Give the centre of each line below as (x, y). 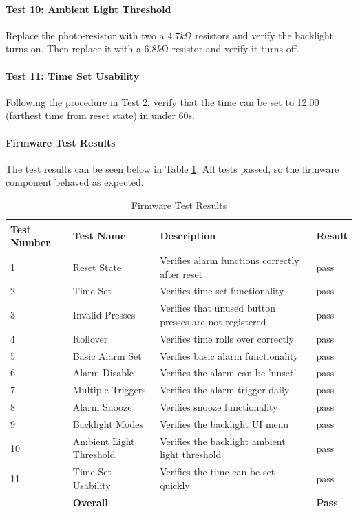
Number (30, 242)
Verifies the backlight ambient (223, 441)
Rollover (90, 338)
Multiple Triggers (109, 390)
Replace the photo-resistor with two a (85, 35)
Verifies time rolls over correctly (227, 338)
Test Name (99, 236)
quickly (175, 485)
